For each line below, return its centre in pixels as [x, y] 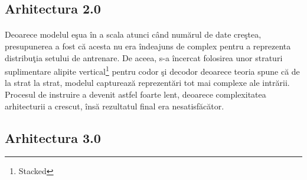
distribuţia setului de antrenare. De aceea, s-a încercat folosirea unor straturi [144, 57]
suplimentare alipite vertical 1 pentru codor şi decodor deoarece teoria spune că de [152, 70]
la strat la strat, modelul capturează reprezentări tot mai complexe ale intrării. [147, 83]
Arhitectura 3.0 [53, 137]
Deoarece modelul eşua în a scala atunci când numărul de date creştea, [133, 34]
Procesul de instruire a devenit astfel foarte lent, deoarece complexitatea [135, 94]
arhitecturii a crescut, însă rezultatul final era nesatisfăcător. [115, 106]
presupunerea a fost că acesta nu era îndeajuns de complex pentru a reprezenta [148, 46]
